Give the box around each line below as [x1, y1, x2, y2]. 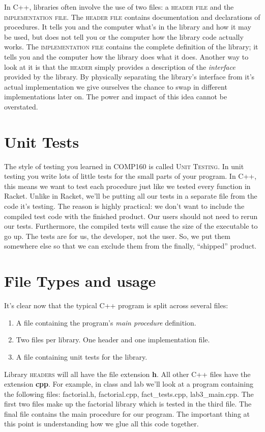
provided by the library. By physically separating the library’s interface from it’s [4, 71, 255, 82]
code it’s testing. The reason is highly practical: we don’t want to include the [4, 201, 245, 211]
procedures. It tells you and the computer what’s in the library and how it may [4, 21, 251, 32]
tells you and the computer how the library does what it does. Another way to [4, 51, 249, 62]
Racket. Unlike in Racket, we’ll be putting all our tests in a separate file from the [4, 191, 257, 201]
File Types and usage [4, 271, 156, 291]
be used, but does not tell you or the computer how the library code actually [4, 31, 244, 42]
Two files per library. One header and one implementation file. [16, 334, 210, 345]
